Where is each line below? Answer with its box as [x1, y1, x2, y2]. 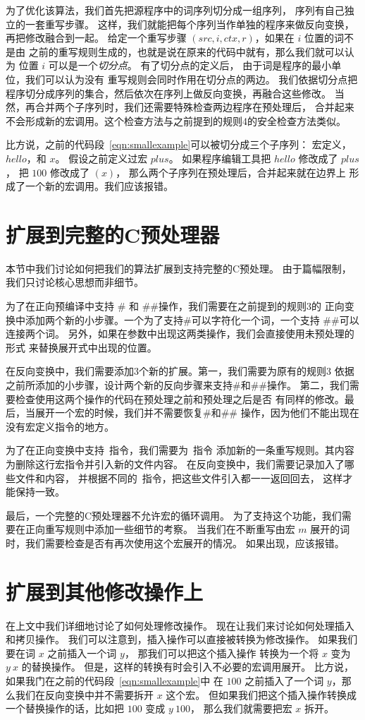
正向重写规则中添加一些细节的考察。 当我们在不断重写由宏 [25, 522, 295, 536]
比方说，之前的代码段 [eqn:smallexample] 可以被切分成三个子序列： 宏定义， [6, 137, 352, 152]
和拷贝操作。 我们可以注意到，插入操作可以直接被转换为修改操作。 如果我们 [6, 632, 358, 647]
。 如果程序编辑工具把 [168, 150, 271, 165]
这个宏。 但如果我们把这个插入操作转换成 [166, 687, 357, 702]
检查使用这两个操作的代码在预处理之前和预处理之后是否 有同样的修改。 [15, 391, 345, 406]
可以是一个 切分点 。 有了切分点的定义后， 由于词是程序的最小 [48, 58, 332, 73]
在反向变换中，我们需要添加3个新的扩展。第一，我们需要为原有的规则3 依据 [6, 364, 354, 378]
